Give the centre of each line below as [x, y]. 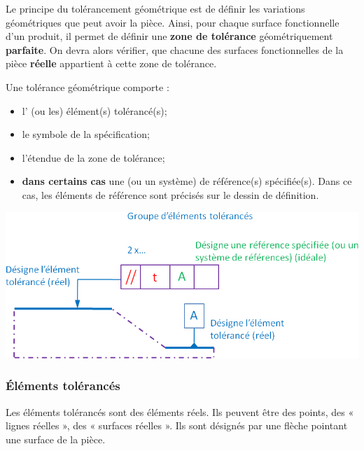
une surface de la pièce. [56, 439]
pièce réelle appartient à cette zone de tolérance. [111, 63]
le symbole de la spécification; [86, 134]
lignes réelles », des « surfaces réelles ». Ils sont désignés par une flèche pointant [177, 425]
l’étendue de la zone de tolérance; [93, 157]
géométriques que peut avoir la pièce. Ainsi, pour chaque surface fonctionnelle [173, 22]
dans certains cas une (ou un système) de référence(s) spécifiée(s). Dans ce [187, 181]
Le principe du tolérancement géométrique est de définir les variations [155, 8]
